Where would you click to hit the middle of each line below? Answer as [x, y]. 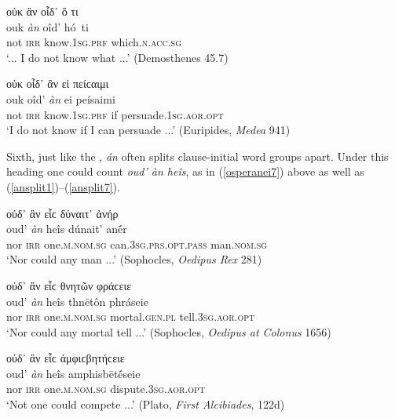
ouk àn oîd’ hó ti [48, 26]
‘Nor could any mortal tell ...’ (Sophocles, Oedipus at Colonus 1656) [169, 331]
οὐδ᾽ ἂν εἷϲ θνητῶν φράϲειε [69, 285]
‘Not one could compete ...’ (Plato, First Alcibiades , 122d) [146, 404]
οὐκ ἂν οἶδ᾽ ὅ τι [42, 11]
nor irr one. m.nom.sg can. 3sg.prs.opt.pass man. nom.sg [137, 244]
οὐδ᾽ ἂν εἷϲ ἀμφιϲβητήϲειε [66, 358]
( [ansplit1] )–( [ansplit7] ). [63, 186]
